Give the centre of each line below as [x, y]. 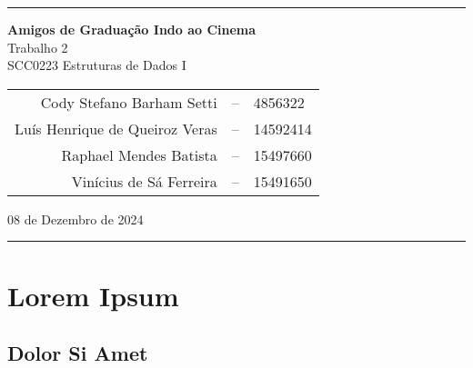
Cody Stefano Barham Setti [129, 102]
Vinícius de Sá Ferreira [144, 181]
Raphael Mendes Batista [139, 154]
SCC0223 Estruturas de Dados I [97, 65]
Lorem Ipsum [93, 295]
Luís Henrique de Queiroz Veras [116, 128]
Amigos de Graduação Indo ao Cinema [132, 29]
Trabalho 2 [38, 47]
